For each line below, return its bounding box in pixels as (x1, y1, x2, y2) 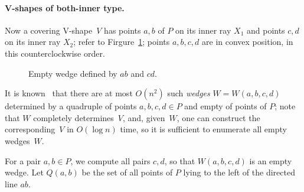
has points (104, 24, 141, 36)
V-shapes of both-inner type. (5, 1, 125, 14)
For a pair (5, 154, 41, 167)
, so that (164, 154, 195, 167)
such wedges (167, 87, 210, 99)
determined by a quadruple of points (5, 100, 137, 112)
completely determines (33, 111, 114, 123)
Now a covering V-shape (5, 24, 93, 36)
